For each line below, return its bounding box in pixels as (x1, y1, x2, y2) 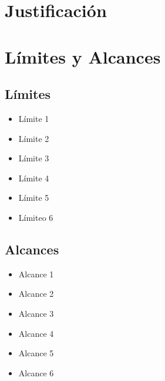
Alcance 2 (18, 287, 54, 300)
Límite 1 (18, 112, 49, 124)
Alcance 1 (18, 267, 54, 280)
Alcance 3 (18, 307, 54, 319)
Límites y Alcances (5, 44, 161, 68)
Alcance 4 (18, 327, 54, 339)
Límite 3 (18, 152, 49, 164)
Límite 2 (18, 132, 49, 144)
